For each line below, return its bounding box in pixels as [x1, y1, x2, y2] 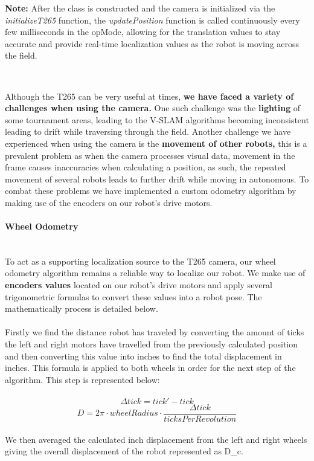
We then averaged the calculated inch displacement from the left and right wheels [5, 433, 307, 445]
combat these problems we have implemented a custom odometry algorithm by [5, 184, 296, 197]
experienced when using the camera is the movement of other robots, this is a [5, 137, 307, 149]
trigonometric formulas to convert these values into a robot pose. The [5, 290, 262, 303]
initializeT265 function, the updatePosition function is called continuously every [5, 13, 300, 26]
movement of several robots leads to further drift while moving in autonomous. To [5, 172, 309, 185]
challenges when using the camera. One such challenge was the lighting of [5, 102, 301, 114]
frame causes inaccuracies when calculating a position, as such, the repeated [5, 161, 286, 173]
